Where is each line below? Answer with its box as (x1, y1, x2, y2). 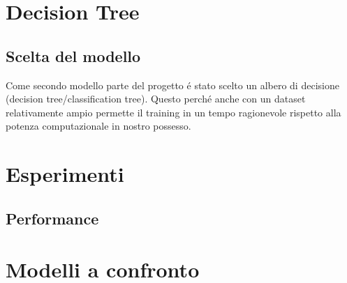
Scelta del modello (6, 45, 141, 66)
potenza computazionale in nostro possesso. (6, 118, 191, 133)
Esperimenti (6, 160, 124, 188)
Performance (6, 207, 99, 229)
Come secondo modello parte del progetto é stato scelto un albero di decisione (6, 77, 339, 92)
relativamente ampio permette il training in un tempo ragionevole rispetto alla (6, 105, 341, 119)
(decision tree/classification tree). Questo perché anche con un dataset (6, 91, 306, 106)
